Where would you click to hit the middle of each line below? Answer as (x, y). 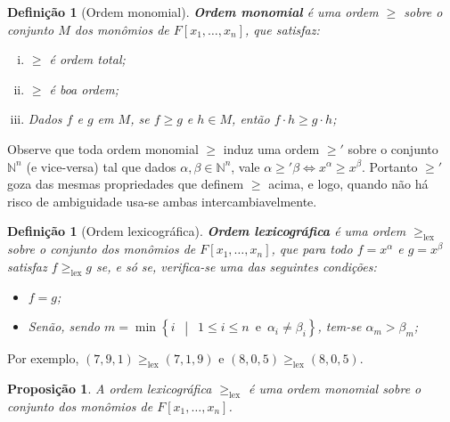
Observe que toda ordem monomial (103, 148)
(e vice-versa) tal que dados (101, 166)
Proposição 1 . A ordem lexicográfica (110, 388)
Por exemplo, (43, 358)
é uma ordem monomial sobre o (335, 388)
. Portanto (389, 166)
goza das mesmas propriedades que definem (126, 184)
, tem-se (340, 326)
